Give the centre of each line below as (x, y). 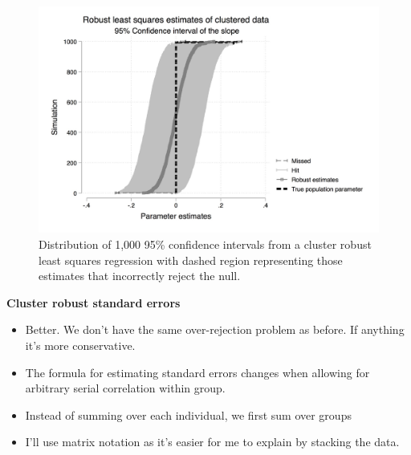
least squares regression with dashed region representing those (191, 260)
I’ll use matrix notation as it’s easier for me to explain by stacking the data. (212, 442)
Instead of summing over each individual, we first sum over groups (188, 414)
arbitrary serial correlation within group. (125, 388)
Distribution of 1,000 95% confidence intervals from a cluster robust (205, 244)
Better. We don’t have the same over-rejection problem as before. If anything (215, 329)
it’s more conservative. (80, 345)
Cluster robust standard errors (94, 302)
